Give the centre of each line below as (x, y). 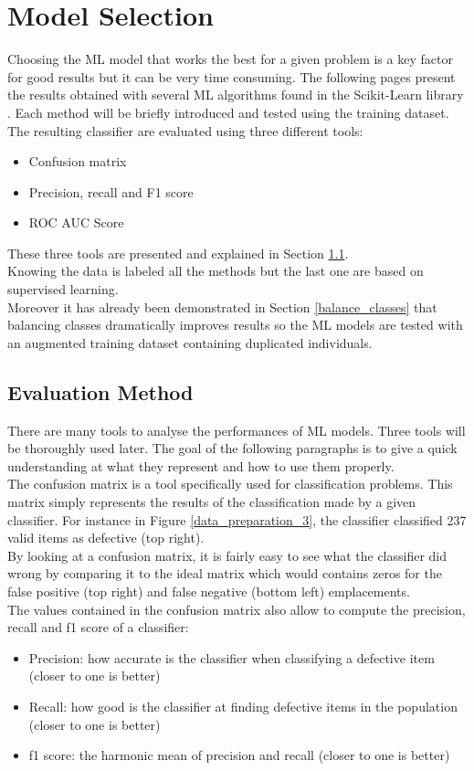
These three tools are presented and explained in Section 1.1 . (178, 253)
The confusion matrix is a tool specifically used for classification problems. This (230, 484)
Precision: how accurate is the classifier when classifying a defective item (232, 657)
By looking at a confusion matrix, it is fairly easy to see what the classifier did (227, 555)
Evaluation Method (100, 391)
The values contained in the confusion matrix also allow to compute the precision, (237, 609)
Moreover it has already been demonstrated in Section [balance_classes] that (222, 306)
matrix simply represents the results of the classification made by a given (212, 502)
